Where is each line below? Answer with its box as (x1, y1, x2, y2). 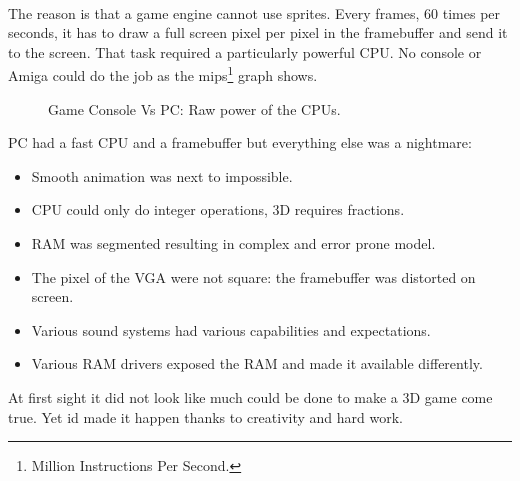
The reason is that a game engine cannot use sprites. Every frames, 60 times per (8, 2, 501, 23)
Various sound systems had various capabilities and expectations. (31, 319, 431, 340)
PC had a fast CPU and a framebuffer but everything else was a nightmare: (8, 132, 472, 153)
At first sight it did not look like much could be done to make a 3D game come (8, 386, 493, 407)
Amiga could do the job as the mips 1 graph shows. (8, 62, 318, 86)
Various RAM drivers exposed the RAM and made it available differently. (31, 353, 483, 374)
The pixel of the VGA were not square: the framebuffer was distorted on (31, 266, 476, 287)
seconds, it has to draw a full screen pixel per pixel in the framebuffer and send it (8, 22, 508, 43)
